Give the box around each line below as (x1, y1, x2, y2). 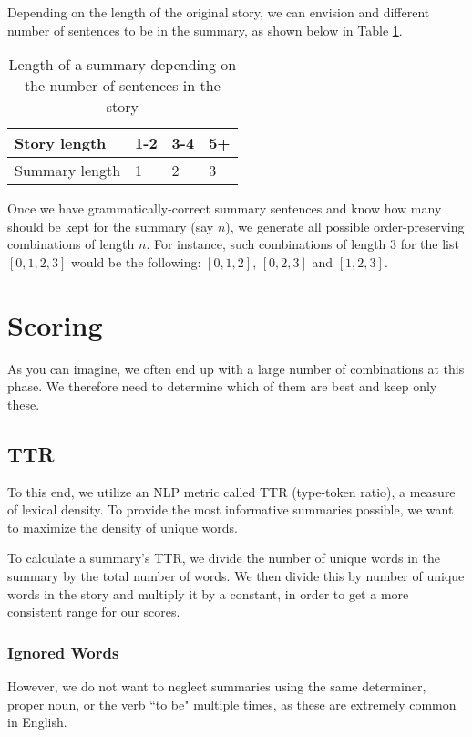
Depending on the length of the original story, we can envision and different (7, 3, 430, 21)
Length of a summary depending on (8, 54, 237, 76)
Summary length (15, 160, 121, 182)
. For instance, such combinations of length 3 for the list (146, 234, 459, 254)
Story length (15, 132, 107, 154)
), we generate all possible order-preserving (225, 216, 465, 235)
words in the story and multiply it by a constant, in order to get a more (7, 584, 409, 603)
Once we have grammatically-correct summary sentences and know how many (7, 199, 442, 218)
